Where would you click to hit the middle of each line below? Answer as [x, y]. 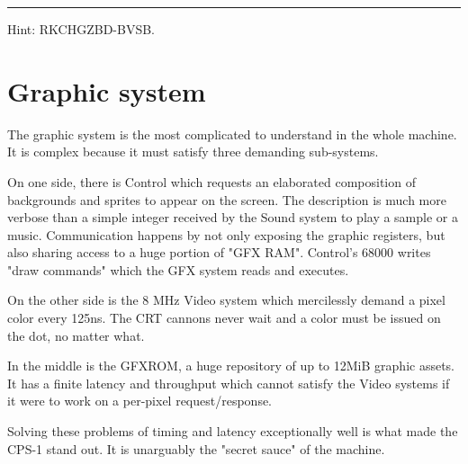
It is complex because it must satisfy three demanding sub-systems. [193, 152]
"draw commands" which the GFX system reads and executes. [178, 269]
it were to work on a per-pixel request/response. [140, 401]
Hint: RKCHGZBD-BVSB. [81, 29]
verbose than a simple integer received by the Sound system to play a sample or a [233, 217]
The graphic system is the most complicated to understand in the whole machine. [232, 134]
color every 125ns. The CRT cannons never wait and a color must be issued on [224, 318]
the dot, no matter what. [76, 335]
